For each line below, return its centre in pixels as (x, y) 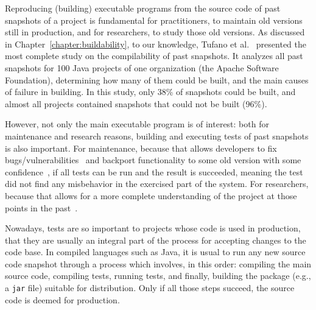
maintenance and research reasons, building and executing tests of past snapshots (157, 136)
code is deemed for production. (62, 299)
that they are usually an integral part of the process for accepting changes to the (156, 240)
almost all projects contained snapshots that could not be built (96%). (136, 103)
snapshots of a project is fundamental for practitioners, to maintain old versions (154, 20)
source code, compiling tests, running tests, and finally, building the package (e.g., (158, 276)
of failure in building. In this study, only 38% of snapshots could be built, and (150, 92)
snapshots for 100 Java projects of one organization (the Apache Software (142, 67)
